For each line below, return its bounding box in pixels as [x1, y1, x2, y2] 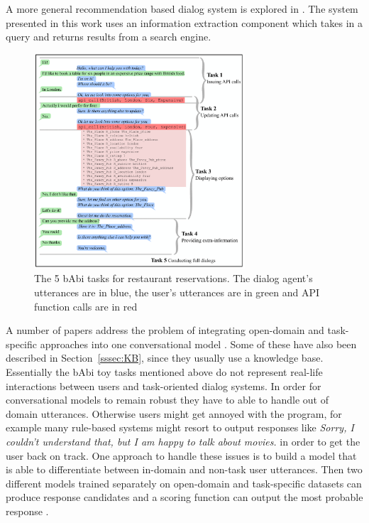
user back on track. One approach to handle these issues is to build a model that [6, 448, 357, 463]
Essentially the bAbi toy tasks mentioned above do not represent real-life [6, 365, 323, 379]
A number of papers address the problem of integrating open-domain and [6, 323, 324, 338]
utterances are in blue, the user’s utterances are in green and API [34, 285, 320, 300]
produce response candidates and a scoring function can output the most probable [6, 490, 363, 505]
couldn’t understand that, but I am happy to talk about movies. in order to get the [6, 434, 360, 448]
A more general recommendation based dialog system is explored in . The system [6, 1, 358, 16]
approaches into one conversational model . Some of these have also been [40, 336, 357, 351]
